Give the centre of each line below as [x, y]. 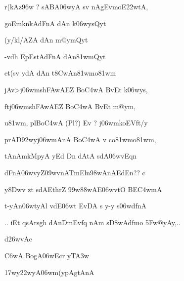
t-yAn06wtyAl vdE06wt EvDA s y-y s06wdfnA [75, 206]
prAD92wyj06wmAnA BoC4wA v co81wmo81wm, [80, 139]
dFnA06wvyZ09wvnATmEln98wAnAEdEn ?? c [75, 172]
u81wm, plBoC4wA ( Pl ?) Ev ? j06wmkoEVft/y [76, 123]
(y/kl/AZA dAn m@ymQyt [46, 40]
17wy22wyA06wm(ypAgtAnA [49, 272]
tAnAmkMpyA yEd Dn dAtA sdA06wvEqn [71, 156]
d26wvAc [18, 239]
